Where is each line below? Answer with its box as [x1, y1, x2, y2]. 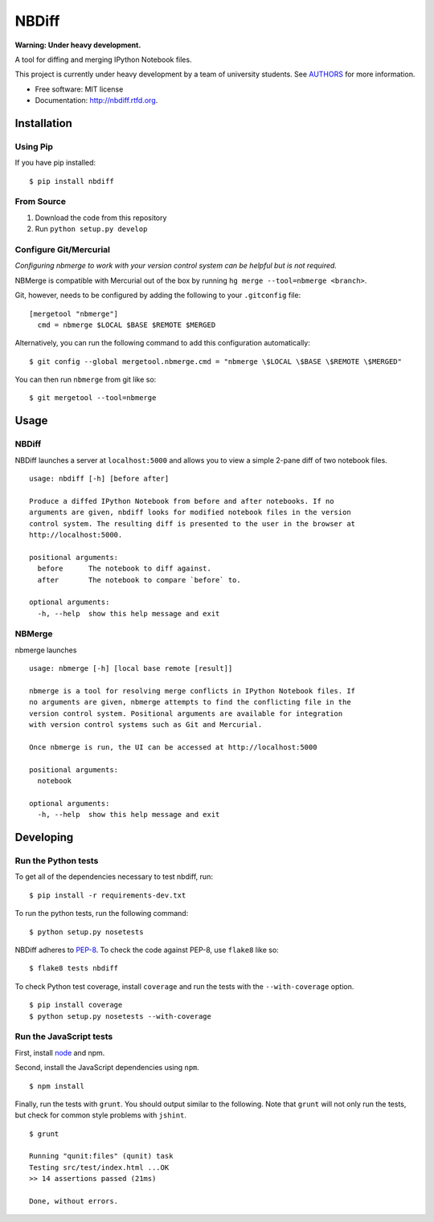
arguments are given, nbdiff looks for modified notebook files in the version [29, 508, 351, 517]
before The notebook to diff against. [37, 564, 212, 574]
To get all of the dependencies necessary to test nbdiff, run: [14, 872, 213, 881]
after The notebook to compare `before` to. [37, 575, 241, 584]
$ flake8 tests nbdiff [29, 964, 119, 973]
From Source [14, 196, 66, 207]
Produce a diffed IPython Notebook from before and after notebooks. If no [29, 497, 334, 505]
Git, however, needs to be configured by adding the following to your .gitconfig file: [14, 290, 301, 300]
